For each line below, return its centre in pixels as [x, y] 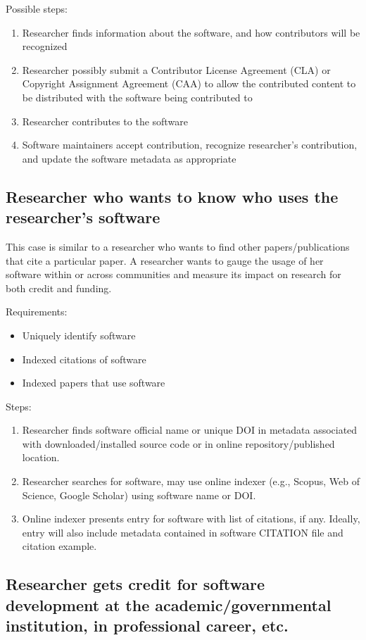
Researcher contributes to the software [105, 121]
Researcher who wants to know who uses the [172, 196]
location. [41, 457]
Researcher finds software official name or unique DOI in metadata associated [190, 430]
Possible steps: [37, 8]
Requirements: [37, 312]
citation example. [59, 546]
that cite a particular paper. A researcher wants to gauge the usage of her [165, 260]
